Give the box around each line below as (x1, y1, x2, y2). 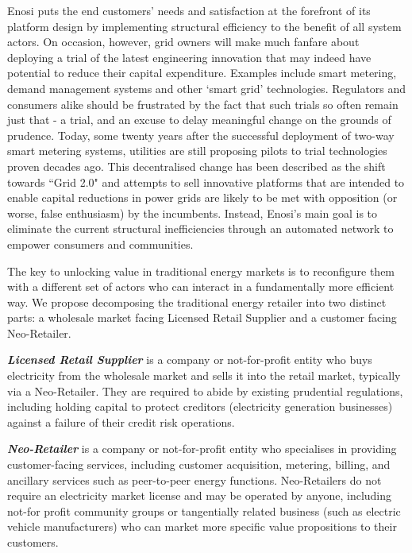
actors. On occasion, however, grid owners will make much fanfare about (7, 33, 360, 50)
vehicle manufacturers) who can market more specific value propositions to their (7, 518, 397, 535)
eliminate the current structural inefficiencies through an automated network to (7, 220, 394, 237)
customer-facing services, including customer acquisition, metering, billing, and (7, 456, 391, 473)
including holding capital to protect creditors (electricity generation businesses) (7, 398, 393, 415)
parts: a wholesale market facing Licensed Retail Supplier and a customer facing (7, 309, 397, 326)
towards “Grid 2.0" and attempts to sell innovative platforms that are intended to (7, 173, 405, 190)
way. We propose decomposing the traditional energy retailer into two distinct (7, 293, 387, 310)
